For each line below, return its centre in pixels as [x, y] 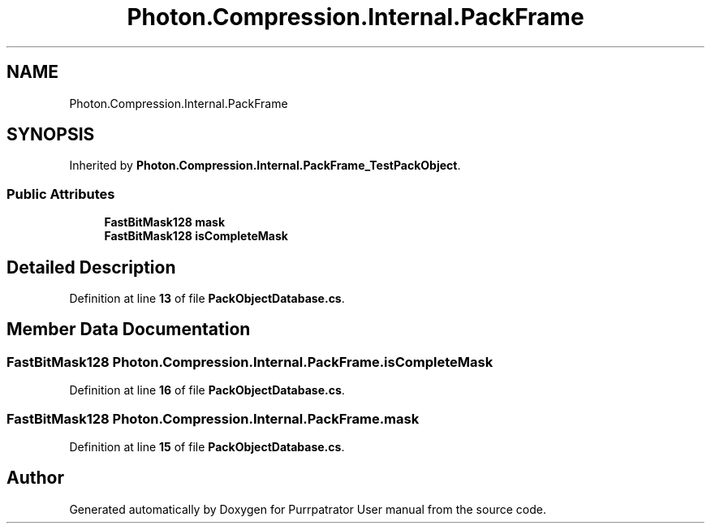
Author [35, 478]
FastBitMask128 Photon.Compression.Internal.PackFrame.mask [213, 418]
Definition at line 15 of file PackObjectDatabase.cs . [207, 447]
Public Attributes [61, 194]
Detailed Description [91, 267]
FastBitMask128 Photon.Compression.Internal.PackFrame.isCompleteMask [250, 362]
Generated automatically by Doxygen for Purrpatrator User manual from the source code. [308, 509]
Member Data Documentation [129, 330]
